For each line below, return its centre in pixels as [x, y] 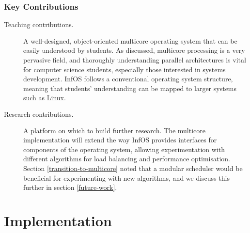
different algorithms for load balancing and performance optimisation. [127, 159]
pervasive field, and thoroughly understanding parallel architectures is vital [135, 60]
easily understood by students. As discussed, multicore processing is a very [134, 50]
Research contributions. [39, 114]
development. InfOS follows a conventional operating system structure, [128, 79]
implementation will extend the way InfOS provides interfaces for [120, 140]
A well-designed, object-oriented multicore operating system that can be [130, 40]
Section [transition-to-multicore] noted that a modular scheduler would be [133, 168]
